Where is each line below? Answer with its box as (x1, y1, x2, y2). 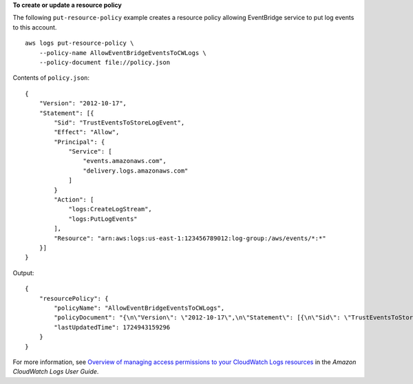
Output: (12, 268, 34, 277)
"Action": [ (54, 196, 94, 204)
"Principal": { (54, 138, 105, 146)
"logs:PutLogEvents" (68, 215, 138, 223)
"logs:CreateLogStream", (68, 205, 153, 213)
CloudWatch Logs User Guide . (12, 367, 99, 376)
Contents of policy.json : (12, 74, 89, 82)
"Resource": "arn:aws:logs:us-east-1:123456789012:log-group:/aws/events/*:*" (54, 234, 326, 242)
